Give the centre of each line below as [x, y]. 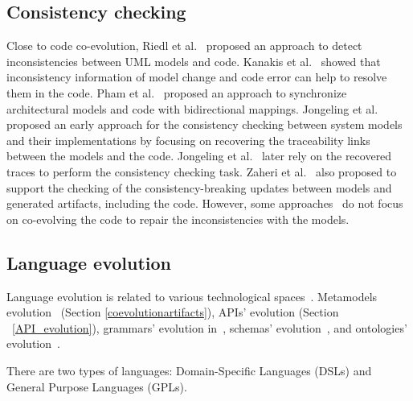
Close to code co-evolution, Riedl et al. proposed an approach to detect [184, 45]
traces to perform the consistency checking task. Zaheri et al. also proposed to [202, 171]
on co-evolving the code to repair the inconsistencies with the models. [178, 219]
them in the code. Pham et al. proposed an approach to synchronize [177, 92]
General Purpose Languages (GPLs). [97, 386]
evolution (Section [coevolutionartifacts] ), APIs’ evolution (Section [173, 312]
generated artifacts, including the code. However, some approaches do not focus [205, 203]
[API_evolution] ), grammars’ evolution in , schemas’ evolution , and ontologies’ [210, 327]
